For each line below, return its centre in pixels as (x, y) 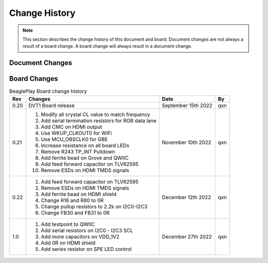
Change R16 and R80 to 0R (72, 200)
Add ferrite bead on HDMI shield (79, 194)
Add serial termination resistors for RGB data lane (99, 121)
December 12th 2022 (187, 197)
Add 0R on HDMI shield (68, 243)
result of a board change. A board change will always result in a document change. (107, 46)
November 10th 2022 (187, 142)
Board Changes (33, 79)
